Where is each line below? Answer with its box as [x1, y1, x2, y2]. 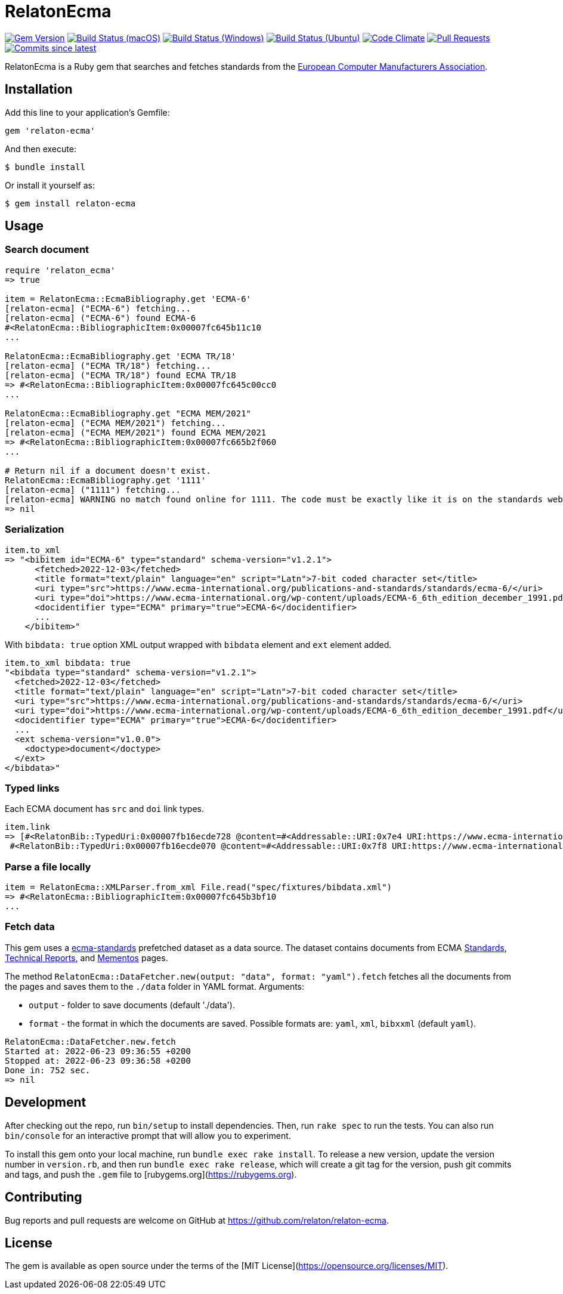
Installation [5, 82, 73, 97]
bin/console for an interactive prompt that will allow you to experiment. [5, 1130, 291, 1141]
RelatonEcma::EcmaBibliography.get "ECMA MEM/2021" [5, 408, 252, 418]
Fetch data [5, 921, 55, 933]
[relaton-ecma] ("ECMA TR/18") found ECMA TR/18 [5, 370, 236, 380]
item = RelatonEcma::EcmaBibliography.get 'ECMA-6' [5, 294, 252, 304]
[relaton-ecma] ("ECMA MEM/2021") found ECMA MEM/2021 [5, 427, 267, 437]
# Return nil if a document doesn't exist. [5, 465, 211, 475]
